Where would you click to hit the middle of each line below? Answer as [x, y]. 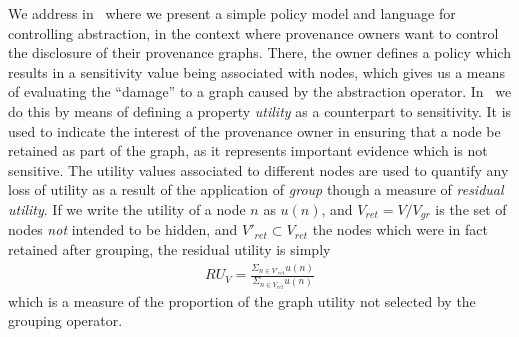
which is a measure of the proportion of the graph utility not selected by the [242, 300]
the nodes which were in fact [400, 229]
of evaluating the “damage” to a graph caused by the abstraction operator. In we [260, 91]
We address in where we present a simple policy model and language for [232, 13]
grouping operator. [65, 320]
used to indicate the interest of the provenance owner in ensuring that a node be [254, 130]
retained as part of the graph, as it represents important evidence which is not [248, 150]
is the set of [471, 208]
